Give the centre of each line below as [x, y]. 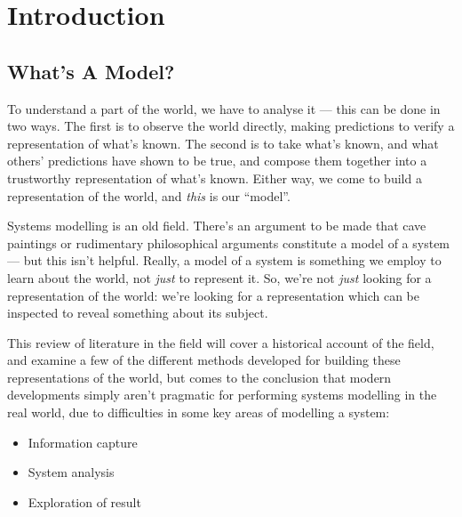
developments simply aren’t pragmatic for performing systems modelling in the [222, 395]
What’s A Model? [91, 71]
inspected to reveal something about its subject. [138, 313]
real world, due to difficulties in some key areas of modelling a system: [199, 412]
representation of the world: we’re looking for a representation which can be [213, 295]
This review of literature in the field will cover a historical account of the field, [221, 342]
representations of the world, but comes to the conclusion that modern [199, 377]
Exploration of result [84, 501]
